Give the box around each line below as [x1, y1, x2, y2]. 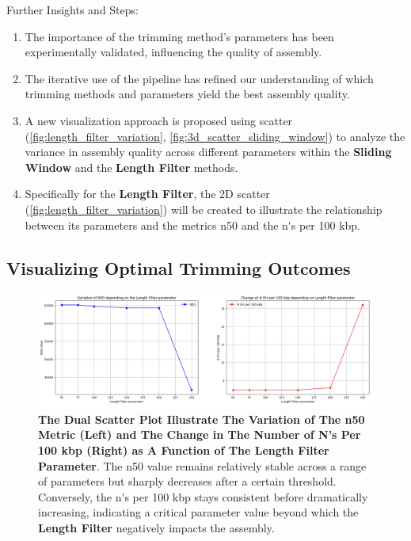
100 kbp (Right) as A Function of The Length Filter [38, 442, 329, 459]
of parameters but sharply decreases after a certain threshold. [38, 473, 337, 490]
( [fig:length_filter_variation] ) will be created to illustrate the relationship [25, 200, 382, 217]
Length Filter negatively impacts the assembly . [38, 520, 275, 535]
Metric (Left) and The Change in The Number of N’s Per [38, 426, 361, 443]
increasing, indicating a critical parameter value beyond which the [38, 504, 359, 520]
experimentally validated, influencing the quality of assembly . [25, 44, 322, 60]
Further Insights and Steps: [6, 2, 139, 17]
